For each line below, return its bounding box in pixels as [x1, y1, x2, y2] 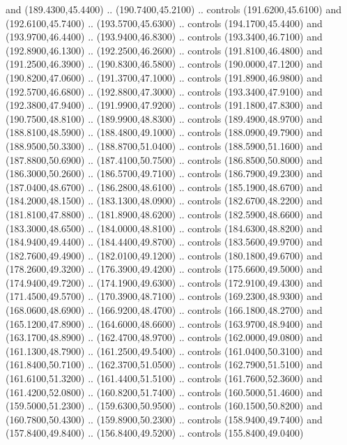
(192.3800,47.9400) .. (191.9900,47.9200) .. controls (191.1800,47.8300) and [6, 98, 323, 112]
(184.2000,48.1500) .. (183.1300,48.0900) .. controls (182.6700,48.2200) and [6, 193, 323, 208]
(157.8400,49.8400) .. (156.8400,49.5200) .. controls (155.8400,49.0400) [6, 425, 304, 440]
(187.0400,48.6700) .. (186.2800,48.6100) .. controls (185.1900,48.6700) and [6, 179, 323, 194]
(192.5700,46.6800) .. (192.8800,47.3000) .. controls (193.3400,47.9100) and [6, 84, 323, 98]
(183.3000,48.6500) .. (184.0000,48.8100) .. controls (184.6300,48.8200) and [6, 220, 323, 235]
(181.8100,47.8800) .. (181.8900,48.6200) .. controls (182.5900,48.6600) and [6, 206, 323, 221]
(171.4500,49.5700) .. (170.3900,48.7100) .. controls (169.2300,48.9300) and [6, 289, 323, 303]
